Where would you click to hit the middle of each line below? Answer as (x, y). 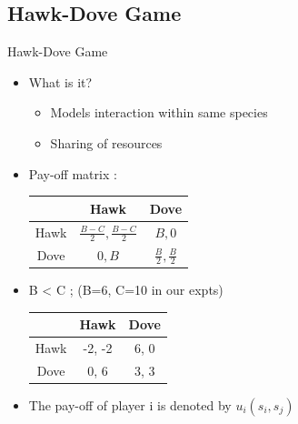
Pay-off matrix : (73, 173)
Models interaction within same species (159, 112)
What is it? (60, 81)
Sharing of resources (106, 142)
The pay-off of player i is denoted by (130, 404)
